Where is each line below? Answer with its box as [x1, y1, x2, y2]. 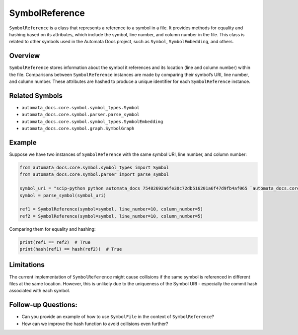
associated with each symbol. [9, 288, 71, 294]
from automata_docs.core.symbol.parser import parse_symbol [19, 172, 169, 177]
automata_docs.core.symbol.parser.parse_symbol [21, 112, 140, 118]
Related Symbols [9, 91, 63, 100]
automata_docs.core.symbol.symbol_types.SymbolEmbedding [21, 119, 163, 124]
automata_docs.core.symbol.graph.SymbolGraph [21, 126, 135, 132]
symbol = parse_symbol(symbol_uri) [19, 193, 106, 198]
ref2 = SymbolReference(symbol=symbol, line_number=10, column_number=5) [19, 213, 203, 219]
